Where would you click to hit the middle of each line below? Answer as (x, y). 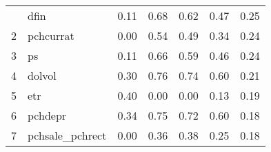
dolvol (42, 75)
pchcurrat (51, 35)
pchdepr (47, 115)
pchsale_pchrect (67, 135)
